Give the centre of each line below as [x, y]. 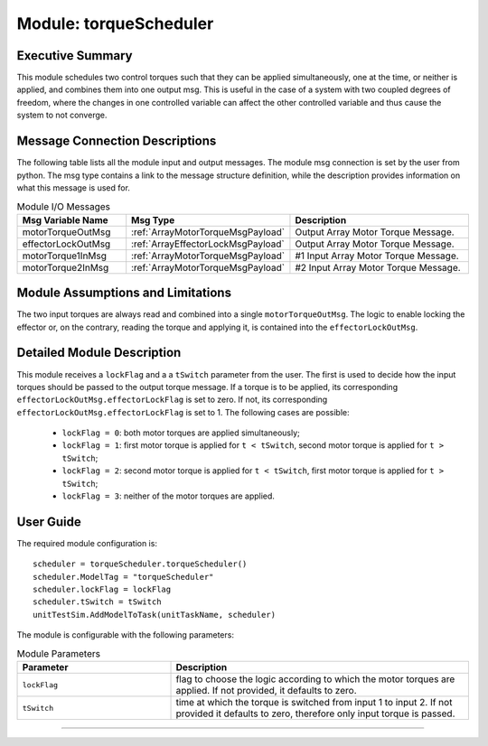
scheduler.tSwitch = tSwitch [97, 602]
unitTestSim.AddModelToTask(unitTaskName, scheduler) [154, 615]
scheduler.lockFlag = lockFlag [102, 590]
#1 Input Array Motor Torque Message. [377, 256]
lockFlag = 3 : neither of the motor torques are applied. [169, 496]
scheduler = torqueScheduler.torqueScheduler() [140, 564]
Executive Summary [75, 56]
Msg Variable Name [65, 219]
